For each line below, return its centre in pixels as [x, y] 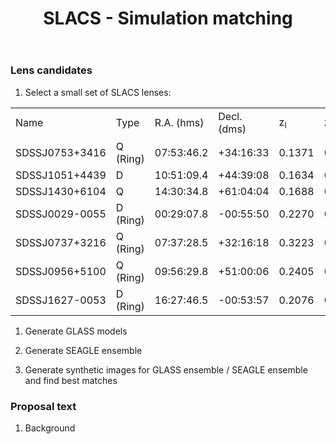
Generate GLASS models [76, 331]
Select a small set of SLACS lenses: [98, 92]
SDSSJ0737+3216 [61, 242]
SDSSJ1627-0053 [61, 300]
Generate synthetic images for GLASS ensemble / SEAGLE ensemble [166, 369]
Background [50, 428]
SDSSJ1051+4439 [61, 175]
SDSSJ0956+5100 [61, 271]
